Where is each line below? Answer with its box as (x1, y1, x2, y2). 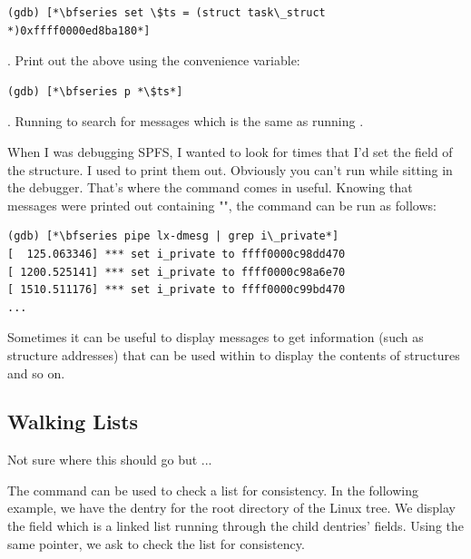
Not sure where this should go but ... (7, 450, 212, 469)
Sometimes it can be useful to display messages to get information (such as (7, 328, 424, 347)
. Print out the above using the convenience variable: (7, 51, 300, 70)
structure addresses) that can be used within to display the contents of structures (7, 345, 460, 364)
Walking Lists (7, 407, 139, 436)
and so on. (7, 363, 65, 382)
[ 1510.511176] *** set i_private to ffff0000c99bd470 (7, 283, 346, 297)
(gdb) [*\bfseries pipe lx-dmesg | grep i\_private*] (7, 230, 339, 243)
